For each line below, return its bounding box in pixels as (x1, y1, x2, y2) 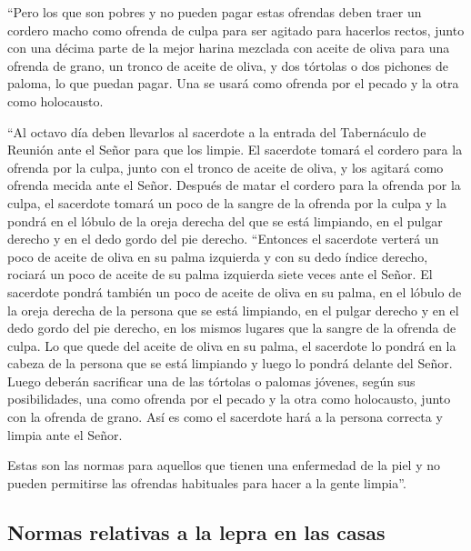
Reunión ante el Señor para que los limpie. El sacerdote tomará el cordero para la (7, 140, 463, 159)
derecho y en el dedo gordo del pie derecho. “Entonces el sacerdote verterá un (7, 229, 439, 248)
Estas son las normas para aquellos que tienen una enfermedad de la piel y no (7, 456, 440, 475)
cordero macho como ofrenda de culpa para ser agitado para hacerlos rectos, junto (7, 20, 465, 39)
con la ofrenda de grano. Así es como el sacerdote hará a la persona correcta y (7, 407, 443, 426)
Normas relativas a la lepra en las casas (7, 517, 386, 546)
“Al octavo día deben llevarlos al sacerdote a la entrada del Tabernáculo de (7, 122, 426, 141)
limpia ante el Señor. (7, 425, 123, 444)
